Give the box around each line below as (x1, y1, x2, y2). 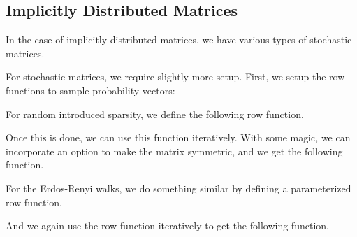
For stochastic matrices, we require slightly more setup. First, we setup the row (6, 69, 345, 84)
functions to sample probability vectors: (6, 82, 175, 97)
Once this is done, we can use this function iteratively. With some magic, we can (6, 130, 351, 145)
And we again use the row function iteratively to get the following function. (6, 218, 329, 233)
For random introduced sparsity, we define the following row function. (6, 106, 304, 121)
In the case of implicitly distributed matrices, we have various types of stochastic (6, 32, 352, 47)
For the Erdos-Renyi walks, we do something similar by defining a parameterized (6, 180, 351, 195)
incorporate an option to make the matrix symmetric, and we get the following (6, 143, 343, 158)
